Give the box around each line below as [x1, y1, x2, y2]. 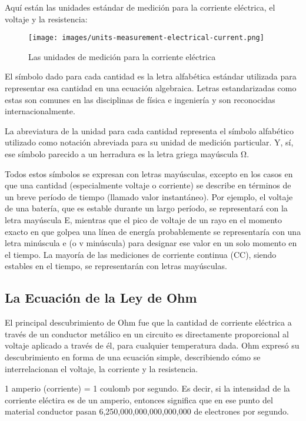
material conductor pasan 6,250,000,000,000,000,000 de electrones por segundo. [5, 405, 290, 417]
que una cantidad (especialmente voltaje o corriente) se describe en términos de [5, 179, 291, 191]
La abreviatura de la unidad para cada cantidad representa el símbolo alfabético [5, 124, 294, 137]
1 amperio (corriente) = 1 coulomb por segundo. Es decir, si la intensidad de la [5, 382, 290, 395]
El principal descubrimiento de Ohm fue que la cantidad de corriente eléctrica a [5, 316, 292, 329]
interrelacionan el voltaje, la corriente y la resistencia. [5, 362, 198, 374]
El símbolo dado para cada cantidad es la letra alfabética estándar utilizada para [5, 70, 297, 82]
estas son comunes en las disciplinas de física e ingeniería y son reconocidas [5, 93, 275, 105]
